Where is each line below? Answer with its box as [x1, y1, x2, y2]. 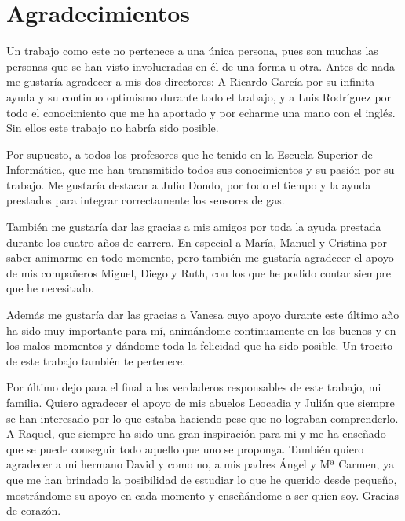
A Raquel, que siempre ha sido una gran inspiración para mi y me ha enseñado [6, 425, 386, 442]
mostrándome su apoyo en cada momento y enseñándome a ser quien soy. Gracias [6, 486, 399, 503]
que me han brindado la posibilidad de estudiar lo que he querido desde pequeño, [6, 471, 397, 487]
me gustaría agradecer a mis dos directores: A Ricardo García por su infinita [6, 73, 375, 90]
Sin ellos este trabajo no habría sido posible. [6, 119, 219, 136]
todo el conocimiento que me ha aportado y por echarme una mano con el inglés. [6, 104, 396, 120]
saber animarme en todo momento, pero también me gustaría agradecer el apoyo [6, 249, 394, 266]
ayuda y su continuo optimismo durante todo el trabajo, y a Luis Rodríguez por [6, 88, 392, 105]
